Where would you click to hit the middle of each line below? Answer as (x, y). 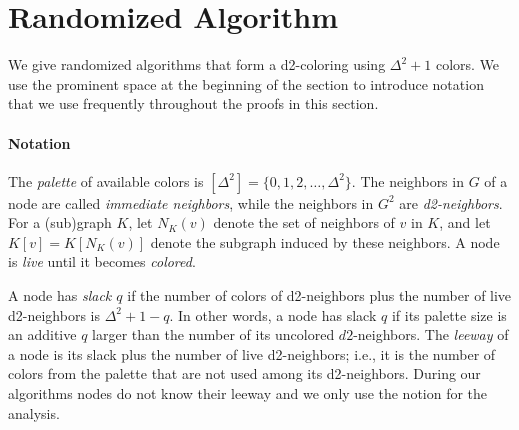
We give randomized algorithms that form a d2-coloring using (197, 64)
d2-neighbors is (54, 314)
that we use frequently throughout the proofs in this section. (193, 103)
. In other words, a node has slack (273, 314)
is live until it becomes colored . (102, 261)
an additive (42, 334)
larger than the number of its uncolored (213, 334)
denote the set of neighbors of (304, 222)
